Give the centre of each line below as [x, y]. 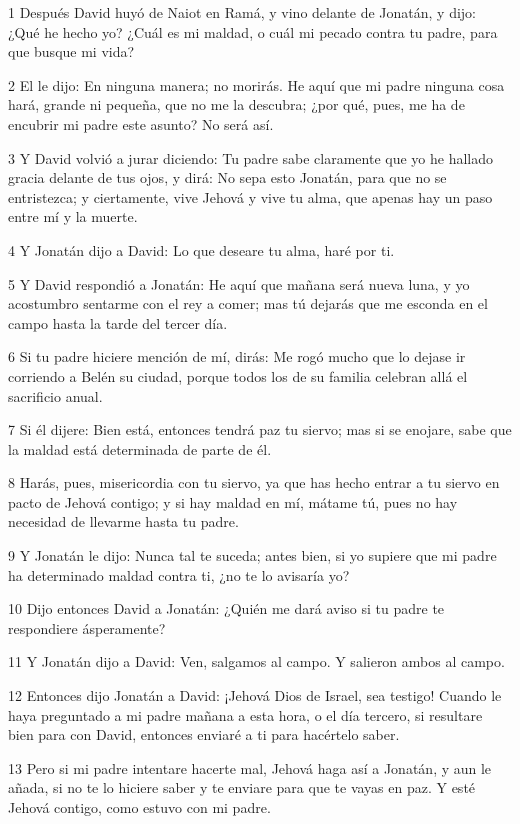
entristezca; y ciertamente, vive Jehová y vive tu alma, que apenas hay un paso [250, 196]
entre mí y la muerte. [73, 216]
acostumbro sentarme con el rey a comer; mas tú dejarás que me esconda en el [248, 303]
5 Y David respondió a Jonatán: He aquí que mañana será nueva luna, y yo [239, 283]
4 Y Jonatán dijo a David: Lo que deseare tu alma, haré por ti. [201, 249]
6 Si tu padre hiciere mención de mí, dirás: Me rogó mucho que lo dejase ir [237, 356]
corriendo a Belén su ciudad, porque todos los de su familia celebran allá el [238, 375]
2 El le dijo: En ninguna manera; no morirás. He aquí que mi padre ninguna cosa [256, 84]
